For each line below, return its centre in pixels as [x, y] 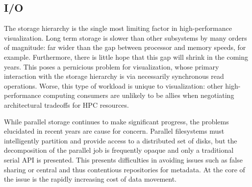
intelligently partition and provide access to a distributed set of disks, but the [121, 140]
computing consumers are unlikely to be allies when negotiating [139, 95]
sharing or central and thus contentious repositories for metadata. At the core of [125, 169]
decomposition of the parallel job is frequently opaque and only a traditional [119, 150]
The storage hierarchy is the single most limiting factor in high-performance [118, 28]
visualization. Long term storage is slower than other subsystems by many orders [126, 37]
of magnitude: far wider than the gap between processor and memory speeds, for [125, 47]
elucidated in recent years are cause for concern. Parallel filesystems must [114, 131]
